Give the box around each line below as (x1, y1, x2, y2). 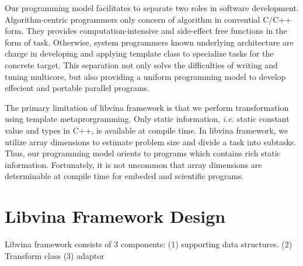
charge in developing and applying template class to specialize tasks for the (5, 47, 274, 60)
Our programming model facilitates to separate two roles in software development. (5, 2, 299, 13)
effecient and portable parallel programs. (5, 82, 149, 94)
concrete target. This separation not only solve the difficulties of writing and (5, 58, 278, 71)
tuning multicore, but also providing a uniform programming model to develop (5, 70, 286, 82)
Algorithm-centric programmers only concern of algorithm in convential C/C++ (5, 13, 292, 25)
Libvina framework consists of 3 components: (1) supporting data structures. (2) (5, 238, 292, 250)
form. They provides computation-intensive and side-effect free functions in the (5, 24, 287, 37)
